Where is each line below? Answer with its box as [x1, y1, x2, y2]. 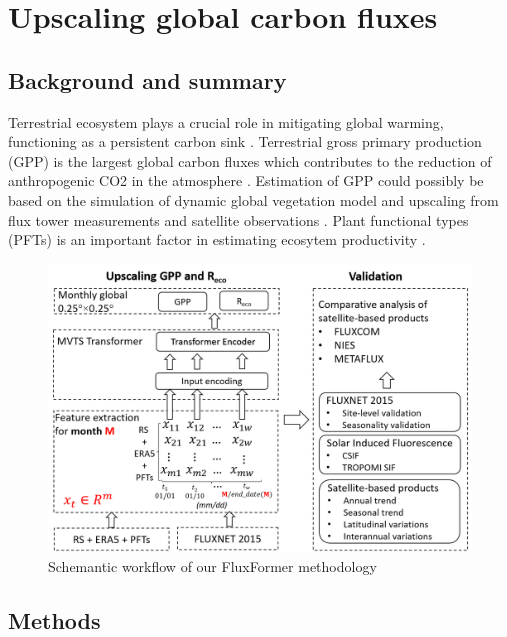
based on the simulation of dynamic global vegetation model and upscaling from [8, 189, 499, 210]
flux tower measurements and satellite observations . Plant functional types [8, 209, 469, 230]
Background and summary [8, 64, 287, 95]
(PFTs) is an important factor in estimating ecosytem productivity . [8, 229, 426, 250]
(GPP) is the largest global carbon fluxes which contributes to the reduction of [8, 150, 492, 171]
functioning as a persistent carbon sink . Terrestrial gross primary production [8, 131, 482, 152]
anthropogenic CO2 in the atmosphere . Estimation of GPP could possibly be [8, 170, 484, 191]
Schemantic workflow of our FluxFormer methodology [48, 556, 377, 577]
